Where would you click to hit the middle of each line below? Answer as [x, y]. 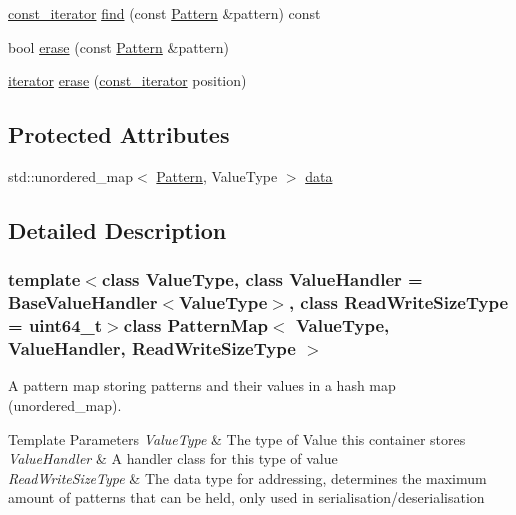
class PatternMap [196, 325]
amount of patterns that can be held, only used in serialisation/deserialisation [246, 497]
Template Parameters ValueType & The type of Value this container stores [237, 438]
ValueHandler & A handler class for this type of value [173, 458]
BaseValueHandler [83, 302]
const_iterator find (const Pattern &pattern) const [164, 13]
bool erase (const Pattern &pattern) [118, 46]
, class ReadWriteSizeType [398, 302]
